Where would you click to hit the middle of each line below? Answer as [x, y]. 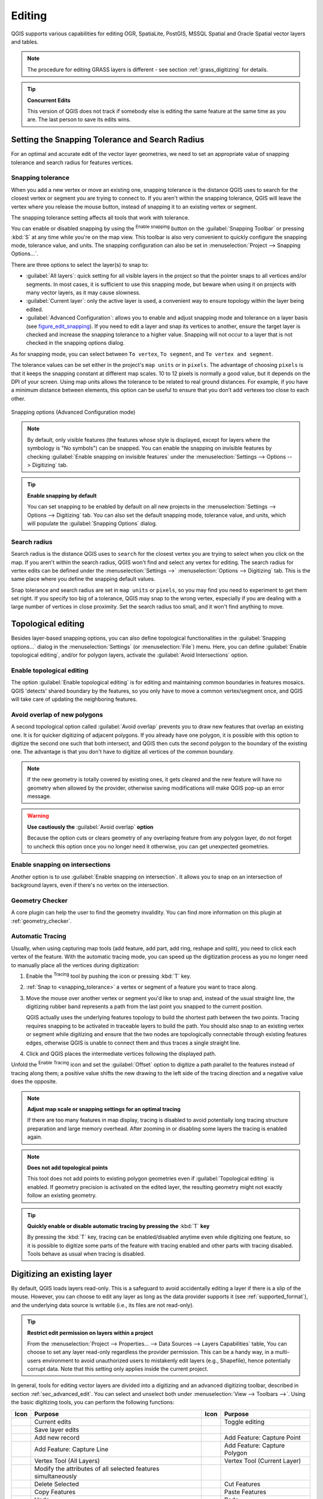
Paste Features [245, 1492]
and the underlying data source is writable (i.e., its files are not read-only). [103, 1305]
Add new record [57, 1437]
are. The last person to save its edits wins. [79, 119]
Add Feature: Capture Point [263, 1437]
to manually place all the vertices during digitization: [75, 965]
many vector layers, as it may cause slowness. [83, 293]
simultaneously [55, 1476]
